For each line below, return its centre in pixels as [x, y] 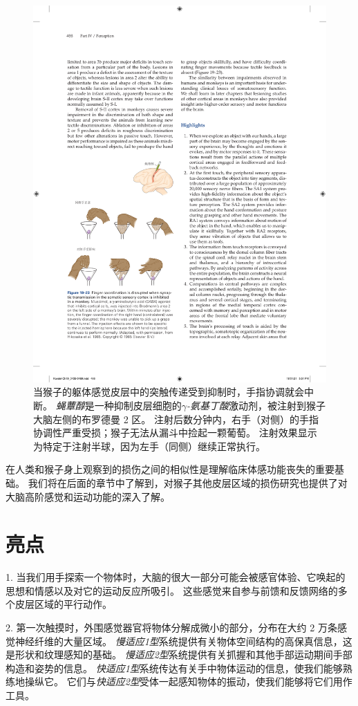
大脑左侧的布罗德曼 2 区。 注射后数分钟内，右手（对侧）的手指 [176, 419]
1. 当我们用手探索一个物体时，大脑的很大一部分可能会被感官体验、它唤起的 [176, 577]
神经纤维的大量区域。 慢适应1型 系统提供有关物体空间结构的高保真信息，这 [183, 641]
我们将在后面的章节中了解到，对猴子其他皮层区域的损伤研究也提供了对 [188, 482]
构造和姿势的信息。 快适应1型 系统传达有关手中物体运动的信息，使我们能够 [174, 668]
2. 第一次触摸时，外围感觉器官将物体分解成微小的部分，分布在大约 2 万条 [171, 627]
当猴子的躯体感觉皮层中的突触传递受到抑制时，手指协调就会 [169, 392]
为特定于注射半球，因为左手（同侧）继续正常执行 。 [149, 446]
